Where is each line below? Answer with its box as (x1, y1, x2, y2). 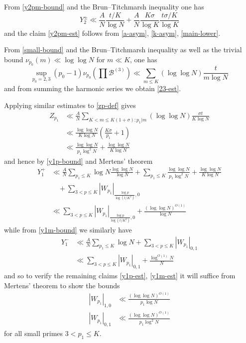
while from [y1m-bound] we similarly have (4, 225, 132, 235)
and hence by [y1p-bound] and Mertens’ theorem (4, 155, 153, 166)
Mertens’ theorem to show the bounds (4, 280, 120, 290)
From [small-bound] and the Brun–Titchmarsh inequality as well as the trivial (4, 44, 242, 55)
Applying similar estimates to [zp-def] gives (4, 100, 136, 110)
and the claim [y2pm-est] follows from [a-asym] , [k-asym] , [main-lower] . (4, 27, 221, 38)
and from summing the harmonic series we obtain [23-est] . (4, 83, 181, 94)
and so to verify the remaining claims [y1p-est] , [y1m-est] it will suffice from (4, 270, 236, 280)
